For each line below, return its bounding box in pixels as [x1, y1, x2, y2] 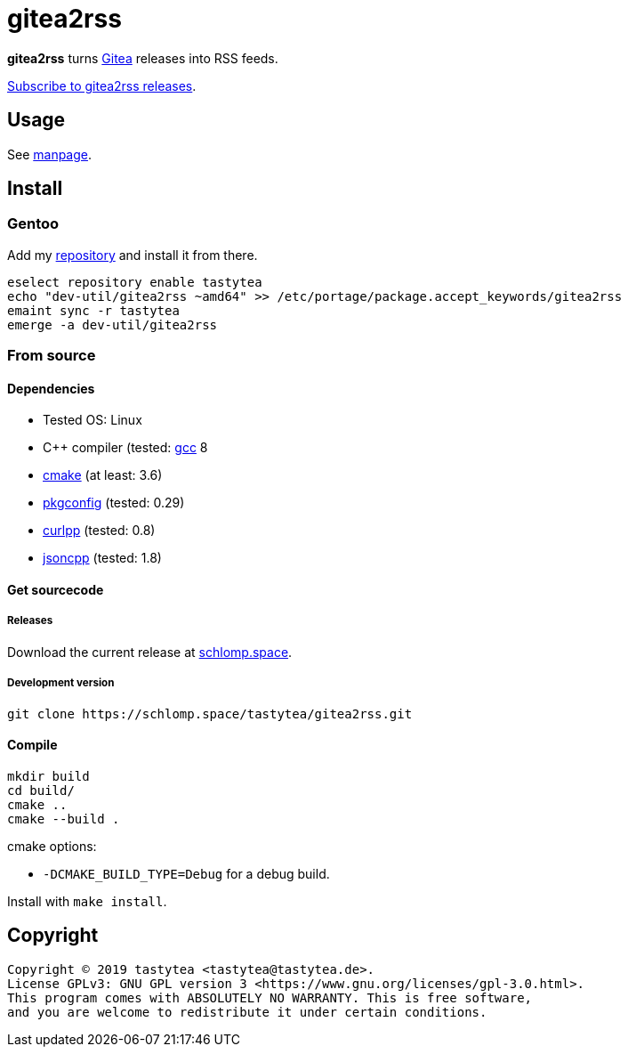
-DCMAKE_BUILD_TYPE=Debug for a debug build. [43, 865, 330, 881]
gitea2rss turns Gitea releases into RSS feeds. [7, 50, 278, 66]
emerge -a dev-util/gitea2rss [7, 317, 218, 332]
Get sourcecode [7, 582, 104, 598]
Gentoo [7, 215, 60, 233]
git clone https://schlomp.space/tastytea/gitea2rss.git [7, 706, 413, 721]
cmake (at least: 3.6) [43, 467, 163, 483]
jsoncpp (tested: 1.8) [43, 550, 162, 566]
